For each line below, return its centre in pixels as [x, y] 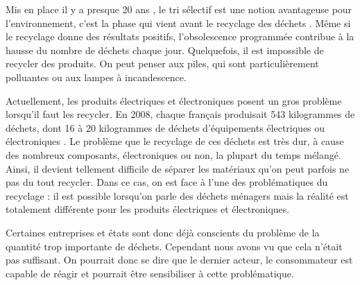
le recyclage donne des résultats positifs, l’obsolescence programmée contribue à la [180, 36]
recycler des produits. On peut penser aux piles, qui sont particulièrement [162, 63]
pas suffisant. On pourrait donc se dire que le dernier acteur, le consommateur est [179, 260]
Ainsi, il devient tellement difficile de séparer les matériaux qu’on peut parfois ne [178, 168]
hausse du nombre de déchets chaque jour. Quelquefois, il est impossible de [165, 50]
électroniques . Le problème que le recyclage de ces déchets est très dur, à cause [175, 141]
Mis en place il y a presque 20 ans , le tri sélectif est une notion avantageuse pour [179, 9]
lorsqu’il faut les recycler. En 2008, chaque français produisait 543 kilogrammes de [180, 114]
